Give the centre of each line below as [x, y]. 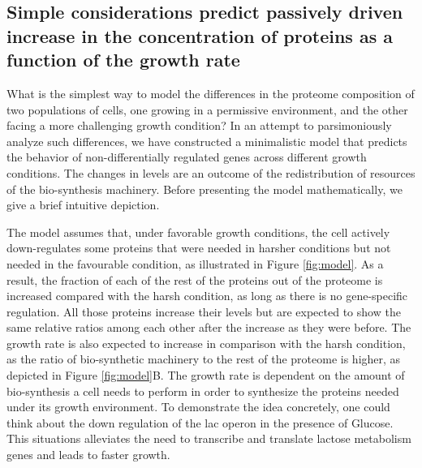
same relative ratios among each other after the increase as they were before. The [209, 327]
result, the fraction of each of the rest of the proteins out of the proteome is [195, 279]
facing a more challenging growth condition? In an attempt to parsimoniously [199, 125]
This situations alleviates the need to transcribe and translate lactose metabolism [209, 438]
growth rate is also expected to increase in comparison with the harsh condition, [206, 343]
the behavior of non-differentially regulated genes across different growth [187, 157]
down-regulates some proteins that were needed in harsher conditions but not [199, 248]
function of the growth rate [123, 60]
